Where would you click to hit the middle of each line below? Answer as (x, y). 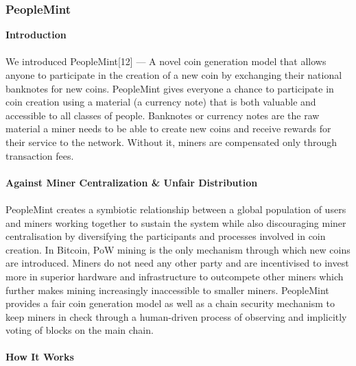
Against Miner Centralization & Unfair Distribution (132, 182)
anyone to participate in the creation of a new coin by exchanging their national (174, 75)
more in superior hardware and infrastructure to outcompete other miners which (175, 276)
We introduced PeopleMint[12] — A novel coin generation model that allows (166, 61)
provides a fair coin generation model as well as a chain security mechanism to (170, 303)
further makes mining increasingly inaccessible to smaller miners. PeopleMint (167, 290)
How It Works (40, 357)
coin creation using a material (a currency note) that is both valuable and (161, 102)
